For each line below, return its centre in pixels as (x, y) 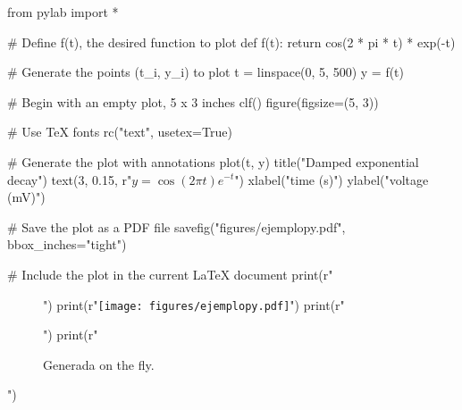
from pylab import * (63, 12)
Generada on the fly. (99, 364)
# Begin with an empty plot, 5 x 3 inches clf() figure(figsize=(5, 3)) (193, 101)
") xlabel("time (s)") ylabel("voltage (332, 179)
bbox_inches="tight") (67, 244)
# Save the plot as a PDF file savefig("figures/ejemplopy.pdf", (176, 226)
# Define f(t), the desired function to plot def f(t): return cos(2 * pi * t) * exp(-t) (231, 42)
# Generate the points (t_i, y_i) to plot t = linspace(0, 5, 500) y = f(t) (206, 72)
